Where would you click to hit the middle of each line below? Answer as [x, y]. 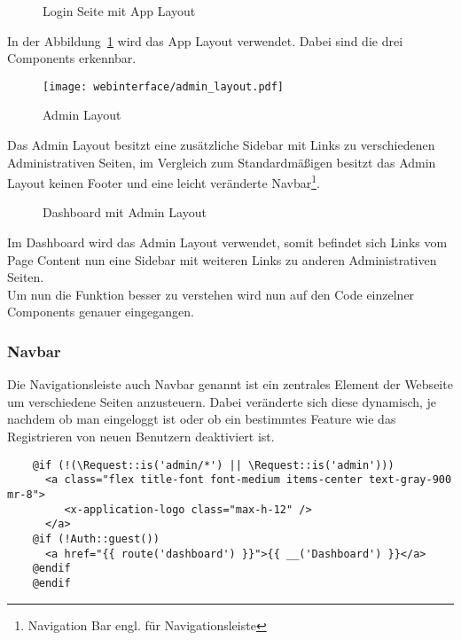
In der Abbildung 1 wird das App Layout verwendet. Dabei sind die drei [205, 40]
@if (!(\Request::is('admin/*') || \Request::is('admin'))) [213, 465]
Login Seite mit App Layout [119, 11]
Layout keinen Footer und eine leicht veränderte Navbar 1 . [164, 181]
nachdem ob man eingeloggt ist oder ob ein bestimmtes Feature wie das [202, 419]
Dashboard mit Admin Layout [125, 212]
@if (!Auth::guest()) [96, 539]
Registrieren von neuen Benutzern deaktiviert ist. [141, 437]
